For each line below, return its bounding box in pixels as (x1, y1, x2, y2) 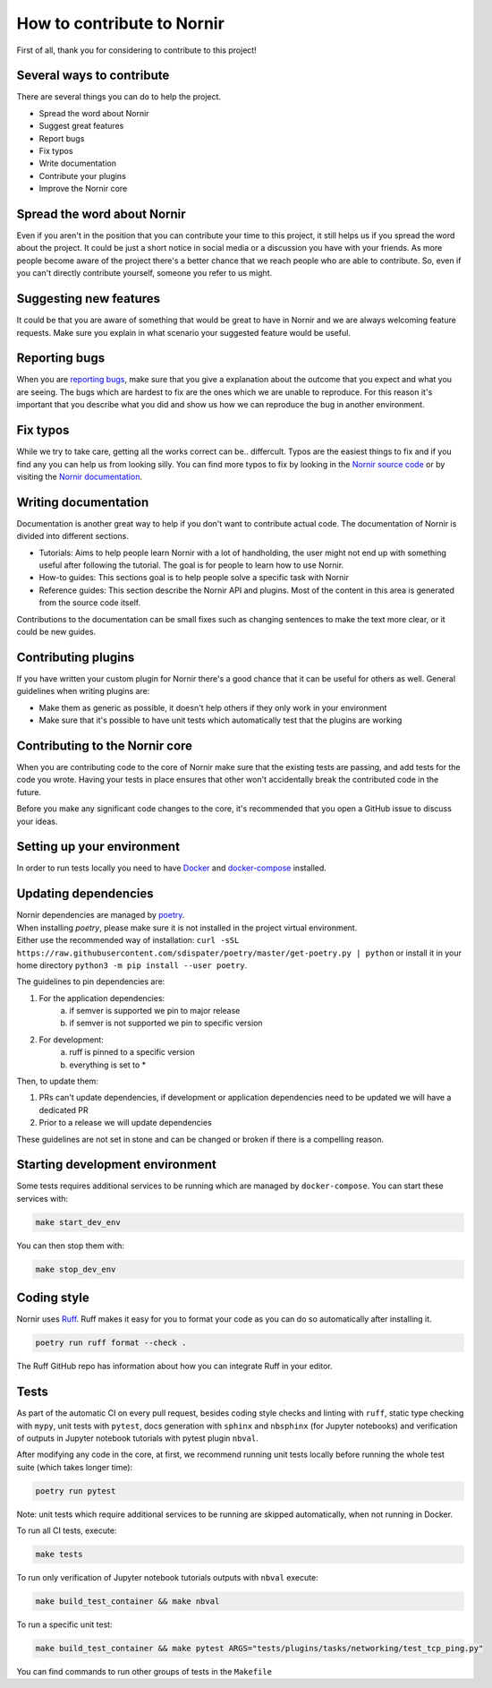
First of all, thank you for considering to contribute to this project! (16, 45, 257, 56)
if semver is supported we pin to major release (69, 1006, 241, 1016)
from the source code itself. (38, 597, 141, 608)
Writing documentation (16, 494, 149, 510)
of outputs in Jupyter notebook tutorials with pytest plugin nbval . (16, 1433, 259, 1444)
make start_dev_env (35, 1217, 121, 1227)
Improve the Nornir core (38, 184, 128, 194)
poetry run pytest (35, 1486, 116, 1495)
